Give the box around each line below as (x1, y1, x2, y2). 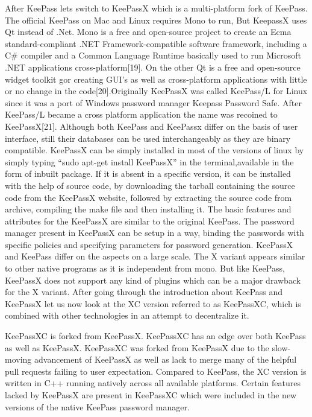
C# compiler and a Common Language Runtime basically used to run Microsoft (5, 49, 301, 62)
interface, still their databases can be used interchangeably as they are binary (5, 132, 291, 144)
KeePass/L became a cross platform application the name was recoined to (5, 108, 278, 121)
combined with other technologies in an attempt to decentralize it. (5, 309, 249, 322)
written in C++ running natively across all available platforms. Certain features (5, 377, 301, 389)
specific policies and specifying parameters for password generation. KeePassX (5, 238, 293, 250)
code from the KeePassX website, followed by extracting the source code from (5, 191, 292, 203)
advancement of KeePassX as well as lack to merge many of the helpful (34, 353, 297, 366)
